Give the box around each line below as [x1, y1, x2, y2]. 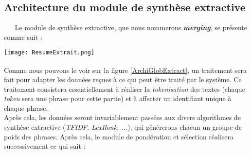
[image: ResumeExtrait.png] [4, 49, 95, 56]
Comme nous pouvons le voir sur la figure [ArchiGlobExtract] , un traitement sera [4, 65, 247, 75]
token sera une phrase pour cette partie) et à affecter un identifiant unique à [4, 93, 232, 103]
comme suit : [4, 32, 42, 42]
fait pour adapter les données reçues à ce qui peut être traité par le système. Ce [4, 74, 242, 85]
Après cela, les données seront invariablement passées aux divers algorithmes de [4, 112, 241, 122]
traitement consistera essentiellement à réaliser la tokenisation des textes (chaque [4, 84, 245, 94]
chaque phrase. [4, 103, 48, 113]
